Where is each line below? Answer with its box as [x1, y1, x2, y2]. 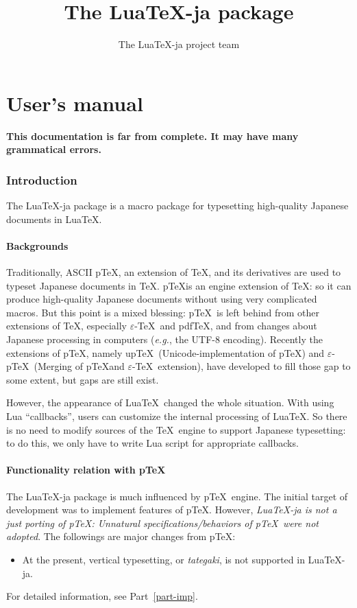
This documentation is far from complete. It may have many [6, 128, 299, 143]
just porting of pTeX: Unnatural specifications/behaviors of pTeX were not [6, 515, 319, 530]
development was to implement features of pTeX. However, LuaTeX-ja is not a [6, 502, 337, 517]
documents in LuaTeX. [6, 211, 102, 226]
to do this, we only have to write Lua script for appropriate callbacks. [6, 436, 299, 450]
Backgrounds [6, 238, 69, 253]
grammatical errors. [6, 142, 101, 156]
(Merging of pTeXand [34, 359, 125, 373]
